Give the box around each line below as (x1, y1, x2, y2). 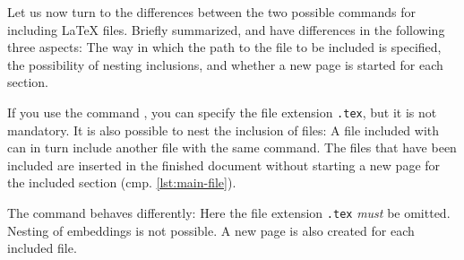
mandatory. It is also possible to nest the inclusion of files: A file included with (7, 120, 440, 139)
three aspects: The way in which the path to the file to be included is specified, (7, 38, 442, 56)
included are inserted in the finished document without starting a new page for (7, 155, 441, 174)
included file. (7, 238, 77, 257)
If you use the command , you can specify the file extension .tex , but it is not (7, 102, 437, 121)
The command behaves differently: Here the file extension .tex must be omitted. (7, 204, 451, 221)
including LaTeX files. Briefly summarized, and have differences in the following (7, 20, 445, 39)
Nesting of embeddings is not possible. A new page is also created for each (7, 221, 415, 239)
